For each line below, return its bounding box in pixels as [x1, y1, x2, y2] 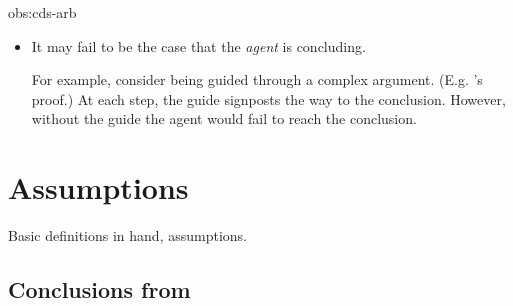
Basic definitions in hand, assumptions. [8, 225, 247, 246]
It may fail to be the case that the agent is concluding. [31, 35, 366, 56]
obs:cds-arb [8, 2, 77, 22]
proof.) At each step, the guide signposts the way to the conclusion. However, [31, 88, 506, 109]
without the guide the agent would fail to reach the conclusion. [31, 108, 417, 129]
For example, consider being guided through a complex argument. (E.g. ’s [31, 69, 483, 90]
